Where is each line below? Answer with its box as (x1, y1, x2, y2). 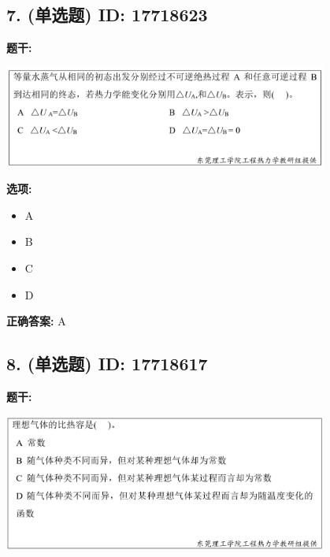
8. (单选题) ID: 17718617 (6, 351, 208, 376)
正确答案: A (6, 313, 66, 329)
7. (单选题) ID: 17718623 (6, 2, 208, 27)
